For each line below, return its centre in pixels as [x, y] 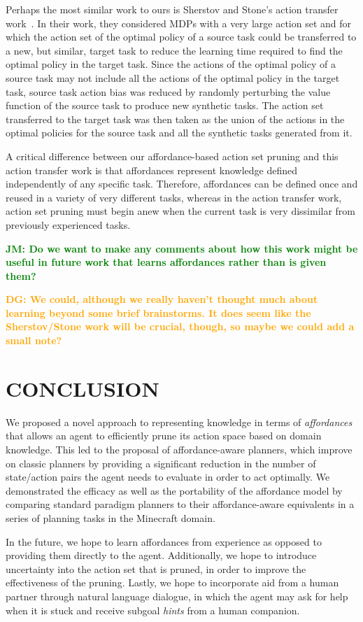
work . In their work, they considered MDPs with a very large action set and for [179, 23]
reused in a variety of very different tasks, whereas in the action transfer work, [174, 197]
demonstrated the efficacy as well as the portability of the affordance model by [174, 490]
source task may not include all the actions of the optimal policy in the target [173, 77]
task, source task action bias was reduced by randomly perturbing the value [168, 91]
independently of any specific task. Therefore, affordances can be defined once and [182, 184]
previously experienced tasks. [68, 224]
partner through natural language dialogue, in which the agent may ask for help [177, 596]
